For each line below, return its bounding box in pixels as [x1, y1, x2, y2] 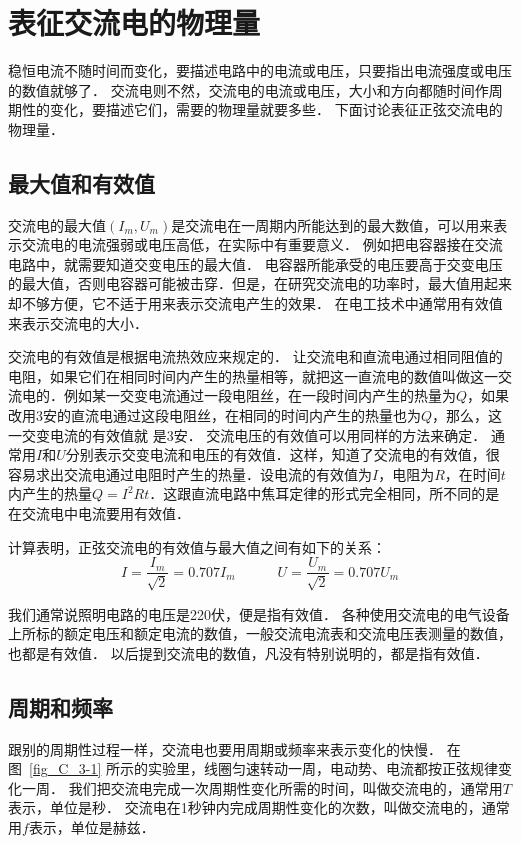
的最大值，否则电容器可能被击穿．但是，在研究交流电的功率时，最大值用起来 [8, 273, 512, 294]
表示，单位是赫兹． [28, 817, 155, 838]
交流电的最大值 [8, 214, 106, 235]
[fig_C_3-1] [29, 758, 102, 779]
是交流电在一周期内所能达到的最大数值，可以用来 [171, 214, 494, 235]
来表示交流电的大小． [8, 312, 148, 333]
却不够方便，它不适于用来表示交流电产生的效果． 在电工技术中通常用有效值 [8, 293, 503, 314]
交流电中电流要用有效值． [21, 503, 190, 524]
